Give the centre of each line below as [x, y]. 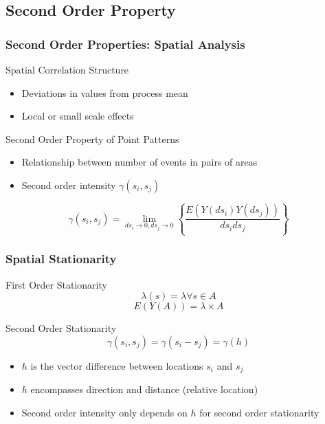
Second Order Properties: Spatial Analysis [125, 44]
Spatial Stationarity [61, 259]
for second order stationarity [259, 412]
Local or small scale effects [78, 116]
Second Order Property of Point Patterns [92, 138]
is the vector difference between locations [117, 365]
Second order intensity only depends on [104, 412]
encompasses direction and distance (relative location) [144, 389]
